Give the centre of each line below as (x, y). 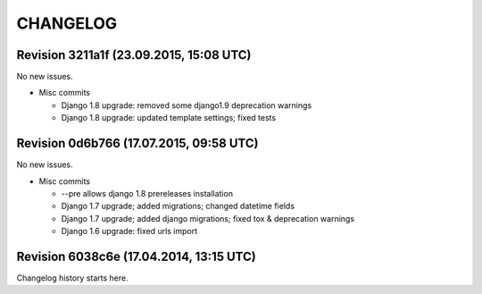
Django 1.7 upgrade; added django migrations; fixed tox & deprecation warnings (208, 218)
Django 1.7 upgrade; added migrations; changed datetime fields (178, 206)
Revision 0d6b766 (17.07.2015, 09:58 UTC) (137, 143)
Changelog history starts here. (72, 278)
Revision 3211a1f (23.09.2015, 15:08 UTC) (134, 55)
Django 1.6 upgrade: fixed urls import (129, 231)
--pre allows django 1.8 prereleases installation (147, 193)
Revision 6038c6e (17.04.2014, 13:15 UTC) (136, 256)
